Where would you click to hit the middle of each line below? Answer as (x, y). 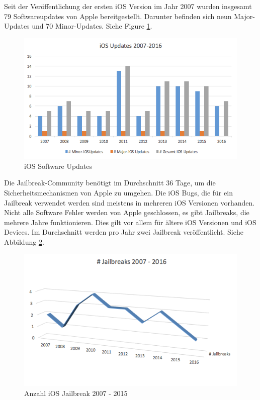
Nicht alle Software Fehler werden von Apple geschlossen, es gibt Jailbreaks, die (127, 212)
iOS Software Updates (58, 166)
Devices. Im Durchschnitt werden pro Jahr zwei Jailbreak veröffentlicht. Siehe (124, 232)
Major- (244, 16)
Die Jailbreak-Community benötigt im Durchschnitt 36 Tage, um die (110, 183)
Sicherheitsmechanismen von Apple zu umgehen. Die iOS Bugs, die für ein (118, 192)
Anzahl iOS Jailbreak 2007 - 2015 (76, 393)
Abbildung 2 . (24, 241)
